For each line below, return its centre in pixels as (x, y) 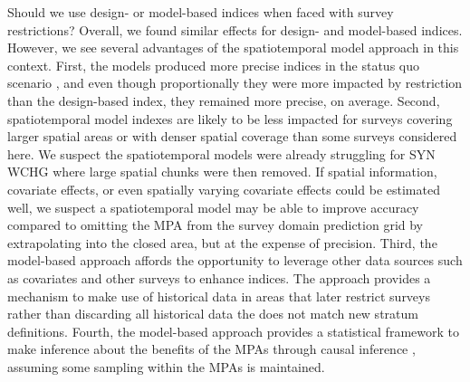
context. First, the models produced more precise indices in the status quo (214, 65)
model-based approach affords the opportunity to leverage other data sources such (235, 260)
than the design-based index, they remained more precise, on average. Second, (224, 100)
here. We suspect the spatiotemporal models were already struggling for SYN (221, 153)
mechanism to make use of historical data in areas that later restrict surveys (219, 296)
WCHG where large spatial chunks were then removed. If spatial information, (222, 172)
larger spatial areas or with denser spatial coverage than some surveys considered (232, 136)
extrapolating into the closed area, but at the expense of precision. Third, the (222, 242)
